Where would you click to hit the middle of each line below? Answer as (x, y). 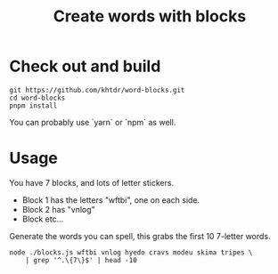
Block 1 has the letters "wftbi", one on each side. (111, 200)
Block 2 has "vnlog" (58, 209)
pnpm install (33, 105)
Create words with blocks (150, 16)
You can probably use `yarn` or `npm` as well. (93, 122)
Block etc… (43, 219)
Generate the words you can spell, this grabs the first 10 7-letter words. (140, 236)
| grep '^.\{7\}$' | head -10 (82, 260)
